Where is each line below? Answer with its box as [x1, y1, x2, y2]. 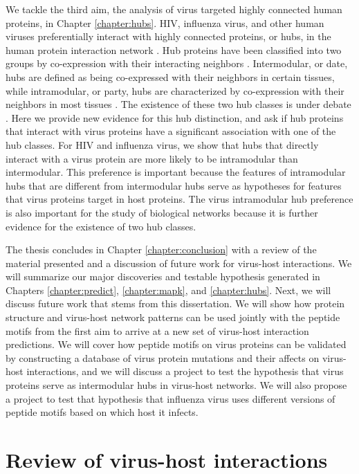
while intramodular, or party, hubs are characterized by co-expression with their [6, 83, 344, 98]
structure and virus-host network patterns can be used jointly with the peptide [6, 310, 340, 325]
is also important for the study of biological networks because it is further [6, 205, 318, 219]
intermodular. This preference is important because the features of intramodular [6, 165, 346, 179]
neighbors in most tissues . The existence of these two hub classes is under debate [6, 97, 351, 111]
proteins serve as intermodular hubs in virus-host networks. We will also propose [6, 378, 347, 392]
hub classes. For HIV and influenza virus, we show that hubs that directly [6, 137, 319, 152]
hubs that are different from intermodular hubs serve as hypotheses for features [6, 178, 342, 192]
